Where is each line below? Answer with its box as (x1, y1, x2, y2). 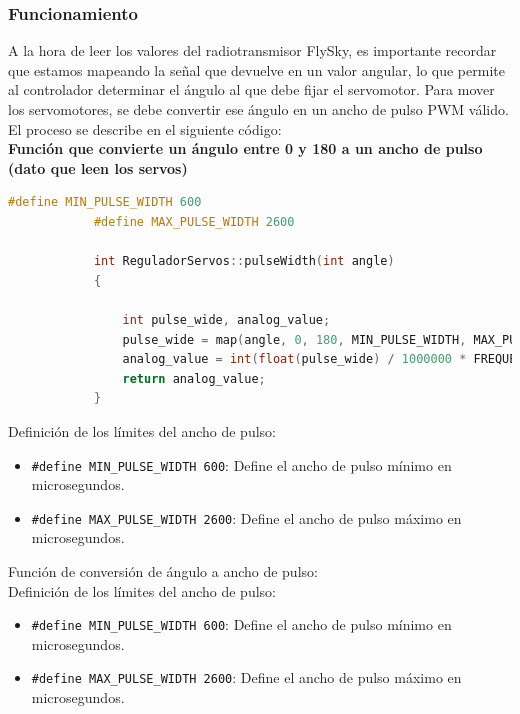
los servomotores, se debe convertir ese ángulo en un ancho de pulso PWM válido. (8, 99, 509, 119)
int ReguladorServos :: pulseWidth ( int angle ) (93, 254, 395, 269)
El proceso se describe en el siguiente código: (8, 118, 282, 139)
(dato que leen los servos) (8, 157, 188, 178)
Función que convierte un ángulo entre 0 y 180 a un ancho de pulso (8, 138, 483, 159)
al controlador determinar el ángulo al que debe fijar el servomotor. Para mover (8, 79, 495, 100)
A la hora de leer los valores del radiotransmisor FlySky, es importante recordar (8, 40, 497, 61)
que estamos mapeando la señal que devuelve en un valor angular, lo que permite (8, 59, 505, 80)
